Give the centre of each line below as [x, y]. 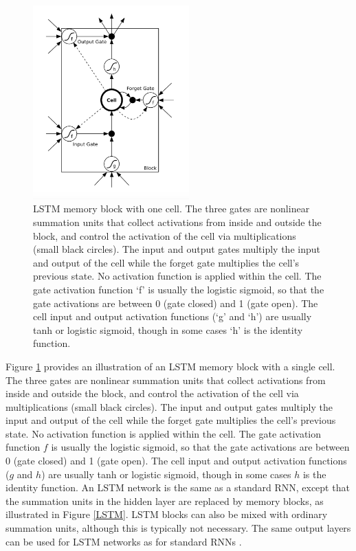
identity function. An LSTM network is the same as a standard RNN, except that [178, 487]
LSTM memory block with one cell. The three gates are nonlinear [171, 209]
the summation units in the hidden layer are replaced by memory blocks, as [165, 501]
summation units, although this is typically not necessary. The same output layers [178, 528]
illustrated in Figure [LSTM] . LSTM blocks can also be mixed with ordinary [167, 514]
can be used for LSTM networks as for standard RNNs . [124, 541]
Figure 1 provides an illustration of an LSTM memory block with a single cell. [170, 366]
